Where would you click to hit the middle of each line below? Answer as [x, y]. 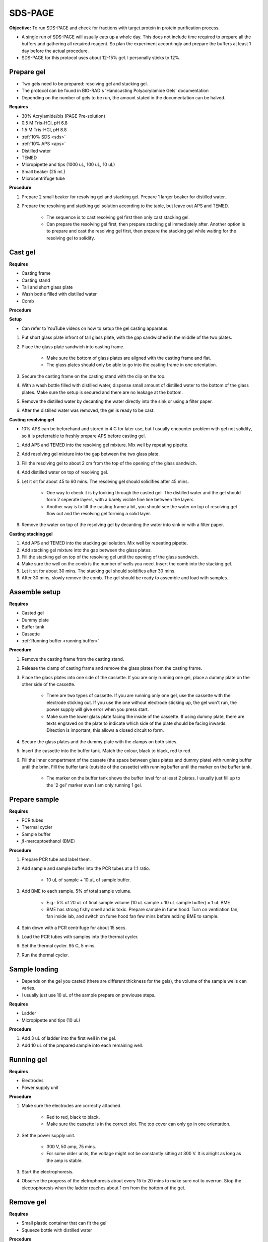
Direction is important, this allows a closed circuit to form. [105, 730]
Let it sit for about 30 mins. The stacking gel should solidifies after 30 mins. [99, 571]
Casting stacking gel [31, 534]
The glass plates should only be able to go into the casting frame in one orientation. [132, 365]
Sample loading [34, 969]
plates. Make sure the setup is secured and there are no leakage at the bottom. [102, 392]
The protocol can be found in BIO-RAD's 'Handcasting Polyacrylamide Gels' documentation [115, 91]
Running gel [28, 1059]
